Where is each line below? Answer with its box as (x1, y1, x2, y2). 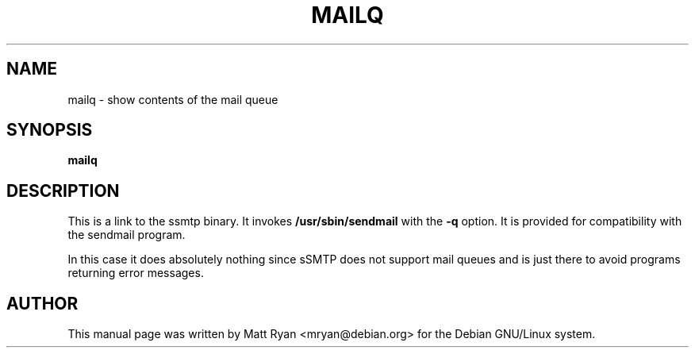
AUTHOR (6, 293, 79, 314)
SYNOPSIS (6, 120, 93, 140)
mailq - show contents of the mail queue (67, 92, 278, 106)
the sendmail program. (67, 228, 186, 242)
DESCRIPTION (6, 180, 120, 201)
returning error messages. (67, 266, 204, 280)
